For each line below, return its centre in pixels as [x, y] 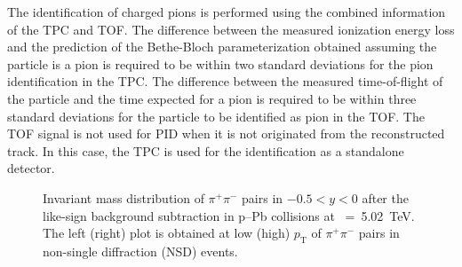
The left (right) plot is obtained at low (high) [167, 233]
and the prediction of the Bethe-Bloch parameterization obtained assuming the [222, 47]
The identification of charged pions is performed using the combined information [227, 12]
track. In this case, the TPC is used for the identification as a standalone [206, 150]
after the [385, 197]
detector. [31, 168]
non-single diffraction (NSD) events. [140, 251]
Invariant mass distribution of [123, 197]
